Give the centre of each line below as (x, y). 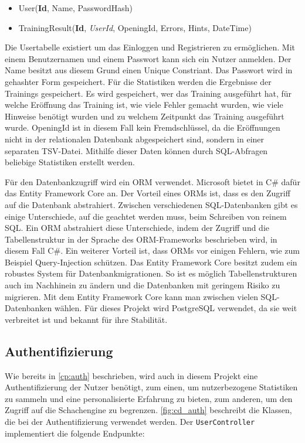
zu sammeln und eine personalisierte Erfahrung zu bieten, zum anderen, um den (149, 398)
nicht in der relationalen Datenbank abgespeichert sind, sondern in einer (135, 139)
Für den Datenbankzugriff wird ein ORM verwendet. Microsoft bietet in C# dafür (152, 181)
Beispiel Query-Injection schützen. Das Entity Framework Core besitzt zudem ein (151, 262)
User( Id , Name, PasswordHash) (75, 8)
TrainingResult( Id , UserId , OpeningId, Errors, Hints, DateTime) (135, 27)
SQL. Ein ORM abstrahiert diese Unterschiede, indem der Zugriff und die (137, 228)
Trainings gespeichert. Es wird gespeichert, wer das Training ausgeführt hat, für (148, 93)
